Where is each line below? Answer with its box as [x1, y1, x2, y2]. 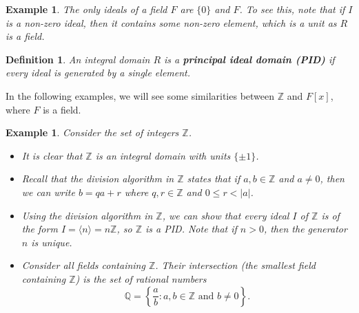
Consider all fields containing [21, 258, 145, 272]
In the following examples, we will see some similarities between [6, 88, 275, 102]
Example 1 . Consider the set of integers [6, 125, 179, 140]
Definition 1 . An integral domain [6, 52, 150, 66]
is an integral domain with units [95, 148, 231, 162]
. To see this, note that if [239, 2, 345, 16]
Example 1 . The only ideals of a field [6, 2, 167, 16]
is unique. [31, 235, 72, 249]
